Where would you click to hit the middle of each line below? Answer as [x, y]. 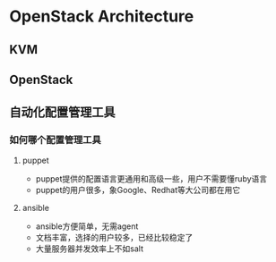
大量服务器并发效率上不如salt [90, 249]
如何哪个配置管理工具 [55, 140]
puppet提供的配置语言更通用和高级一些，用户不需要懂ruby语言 [151, 178]
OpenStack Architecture [102, 17]
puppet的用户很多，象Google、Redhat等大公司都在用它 [138, 190]
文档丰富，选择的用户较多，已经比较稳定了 [114, 237]
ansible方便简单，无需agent [87, 226]
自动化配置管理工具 [62, 112]
